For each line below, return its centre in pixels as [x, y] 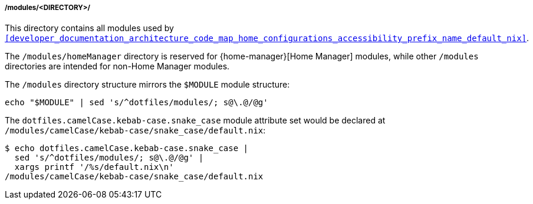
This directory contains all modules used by [89, 28]
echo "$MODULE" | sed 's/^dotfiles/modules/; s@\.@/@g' [136, 103]
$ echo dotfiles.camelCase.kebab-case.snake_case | [127, 148]
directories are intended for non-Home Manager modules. [117, 66]
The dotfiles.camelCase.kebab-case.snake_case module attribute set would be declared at [195, 121]
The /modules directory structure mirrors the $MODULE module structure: [147, 85]
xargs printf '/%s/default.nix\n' [94, 167]
